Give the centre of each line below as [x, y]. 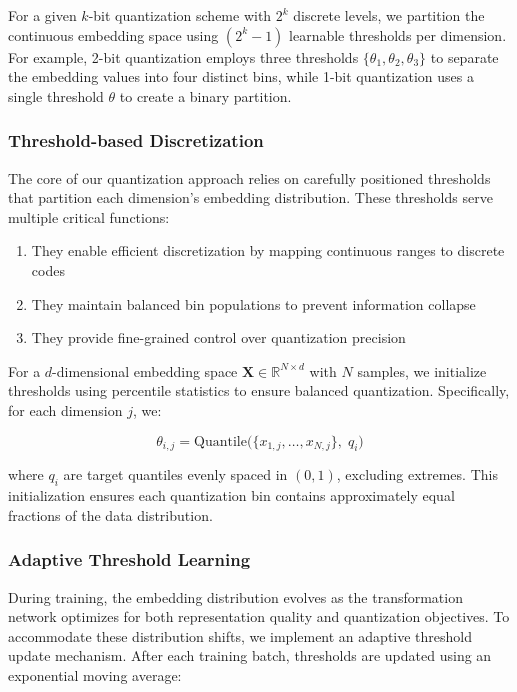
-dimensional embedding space [145, 370]
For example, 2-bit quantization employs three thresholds [183, 56]
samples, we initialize [422, 370]
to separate [464, 56]
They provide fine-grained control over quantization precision [218, 337]
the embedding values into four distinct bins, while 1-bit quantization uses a [241, 76]
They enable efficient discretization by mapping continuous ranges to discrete [268, 250]
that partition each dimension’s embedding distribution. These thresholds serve [250, 197]
